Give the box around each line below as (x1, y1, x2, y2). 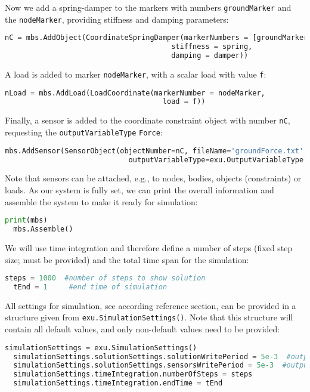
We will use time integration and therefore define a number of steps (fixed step (5, 241, 293, 254)
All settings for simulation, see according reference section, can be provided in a (5, 299, 296, 311)
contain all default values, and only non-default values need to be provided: (5, 323, 280, 335)
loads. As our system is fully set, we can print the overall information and (5, 184, 274, 196)
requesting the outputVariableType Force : (5, 126, 163, 138)
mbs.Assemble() (13, 225, 73, 234)
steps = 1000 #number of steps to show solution (5, 274, 206, 283)
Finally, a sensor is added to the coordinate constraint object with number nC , (5, 114, 290, 126)
